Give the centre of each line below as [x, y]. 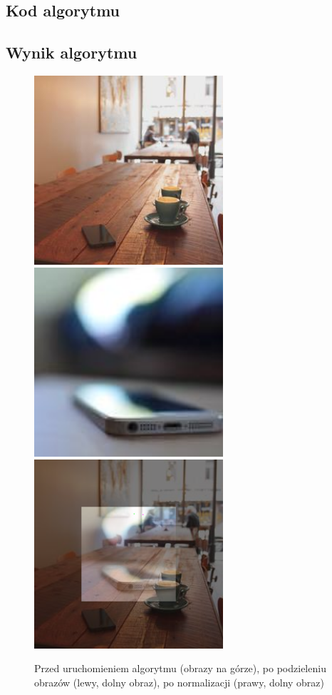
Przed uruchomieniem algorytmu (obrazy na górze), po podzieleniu [180, 668]
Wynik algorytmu [72, 52]
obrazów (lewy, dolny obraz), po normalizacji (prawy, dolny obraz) [180, 683]
